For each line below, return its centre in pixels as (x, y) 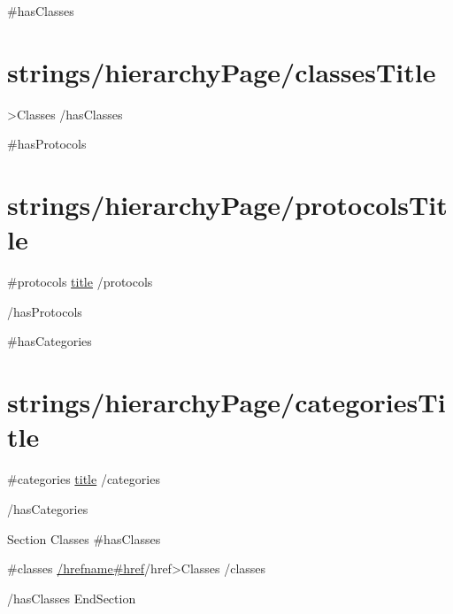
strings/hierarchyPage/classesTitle (222, 71)
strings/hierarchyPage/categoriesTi (226, 402)
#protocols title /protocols (80, 282)
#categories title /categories (84, 479)
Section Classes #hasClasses (84, 538)
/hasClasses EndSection (72, 598)
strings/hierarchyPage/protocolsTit (227, 205)
